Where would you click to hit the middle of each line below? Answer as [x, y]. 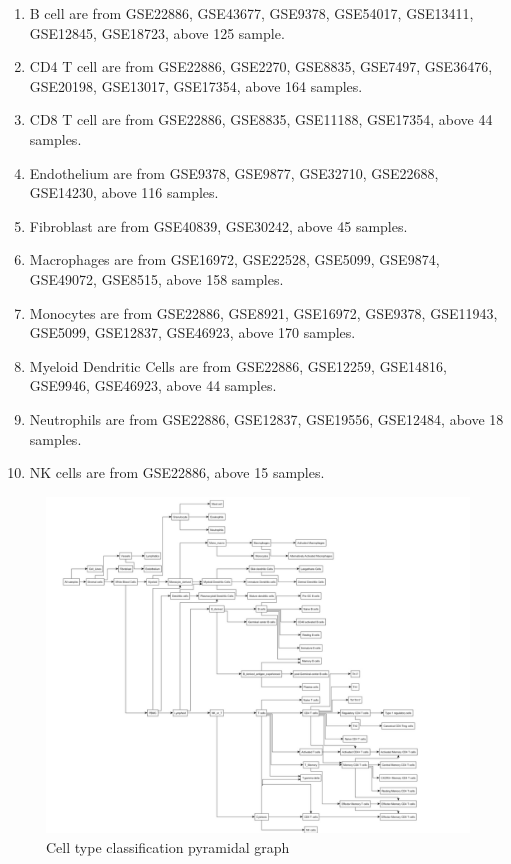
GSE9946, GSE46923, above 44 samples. [153, 385]
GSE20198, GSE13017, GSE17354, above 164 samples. [196, 85]
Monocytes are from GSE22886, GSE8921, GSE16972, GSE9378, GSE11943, [263, 312]
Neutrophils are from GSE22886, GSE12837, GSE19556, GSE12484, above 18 [266, 418]
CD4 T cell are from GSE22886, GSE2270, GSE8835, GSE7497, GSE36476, [261, 66]
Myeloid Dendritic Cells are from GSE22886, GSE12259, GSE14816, [238, 365]
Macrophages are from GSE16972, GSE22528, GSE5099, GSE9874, [234, 259]
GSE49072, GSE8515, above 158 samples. [156, 278]
